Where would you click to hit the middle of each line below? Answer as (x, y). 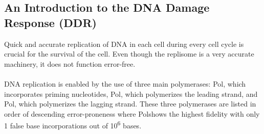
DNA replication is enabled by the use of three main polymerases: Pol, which (125, 83)
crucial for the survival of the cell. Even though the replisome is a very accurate (129, 54)
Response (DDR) (50, 22)
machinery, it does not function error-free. (70, 63)
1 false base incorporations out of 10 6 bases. (73, 125)
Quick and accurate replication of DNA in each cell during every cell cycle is (124, 44)
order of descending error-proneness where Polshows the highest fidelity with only (132, 113)
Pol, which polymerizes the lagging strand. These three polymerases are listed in (130, 104)
